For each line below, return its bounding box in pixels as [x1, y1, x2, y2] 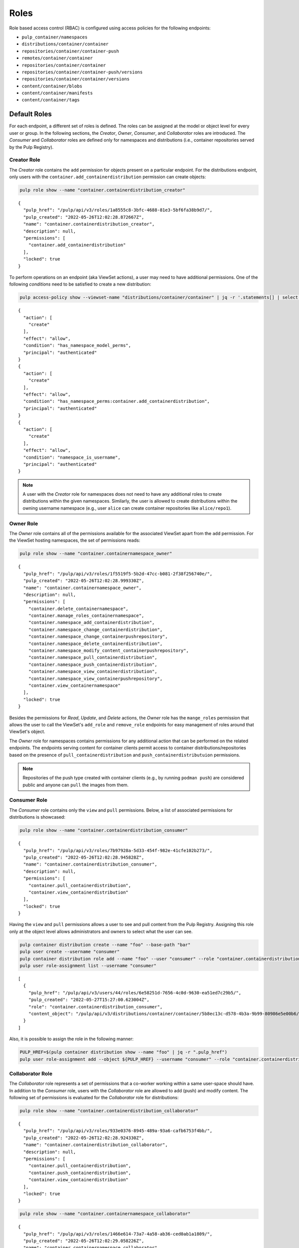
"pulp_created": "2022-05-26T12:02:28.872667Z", [23, 214, 145, 220]
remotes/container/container [21, 55, 93, 61]
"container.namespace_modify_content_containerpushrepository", [28, 648, 189, 653]
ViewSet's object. [9, 729, 45, 735]
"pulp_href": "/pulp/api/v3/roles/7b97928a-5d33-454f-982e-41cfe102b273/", [23, 848, 213, 853]
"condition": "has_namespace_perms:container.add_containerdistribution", [23, 398, 210, 404]
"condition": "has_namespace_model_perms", [23, 342, 132, 348]
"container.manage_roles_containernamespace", [28, 613, 145, 619]
